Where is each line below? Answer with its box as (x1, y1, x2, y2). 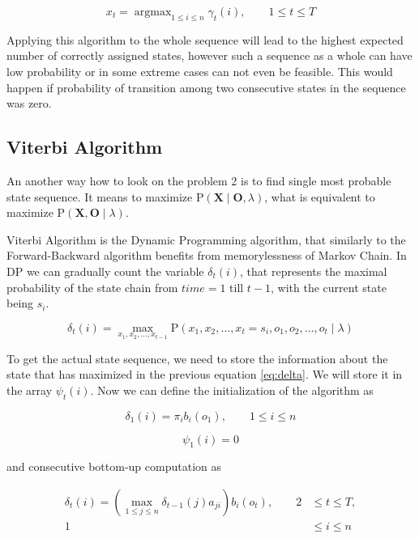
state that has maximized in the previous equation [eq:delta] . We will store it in (6, 366, 403, 383)
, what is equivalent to (264, 188, 375, 205)
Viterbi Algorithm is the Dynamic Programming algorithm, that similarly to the (6, 231, 406, 248)
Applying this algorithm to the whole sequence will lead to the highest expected (6, 31, 404, 48)
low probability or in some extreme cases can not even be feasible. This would (6, 62, 393, 79)
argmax (134, 6, 172, 18)
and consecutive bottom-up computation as (6, 458, 221, 475)
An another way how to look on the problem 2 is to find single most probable (6, 172, 391, 189)
